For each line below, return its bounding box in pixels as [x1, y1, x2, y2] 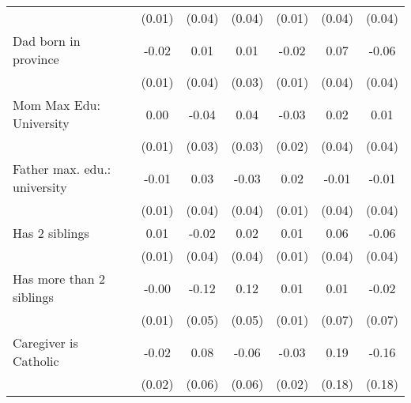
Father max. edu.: [13, 160, 111, 178]
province [13, 50, 59, 68]
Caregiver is [13, 333, 78, 352]
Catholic [13, 352, 59, 370]
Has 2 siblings [13, 224, 89, 242]
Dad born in [13, 32, 81, 50]
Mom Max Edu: [13, 96, 100, 114]
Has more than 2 [13, 269, 106, 288]
